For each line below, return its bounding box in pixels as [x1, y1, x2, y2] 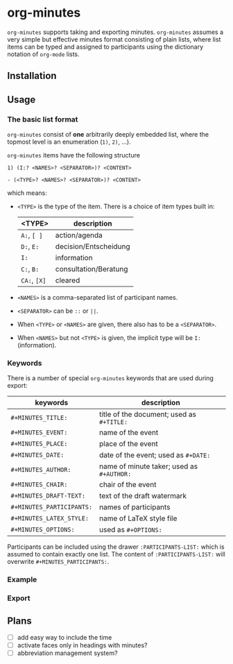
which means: [7, 189, 47, 197]
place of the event [99, 439, 158, 449]
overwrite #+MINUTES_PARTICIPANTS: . [7, 557, 110, 566]
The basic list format [7, 114, 78, 124]
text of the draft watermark [99, 491, 187, 501]
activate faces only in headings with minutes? [17, 641, 148, 649]
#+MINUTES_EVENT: [10, 429, 68, 436]
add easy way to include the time [17, 633, 112, 641]
